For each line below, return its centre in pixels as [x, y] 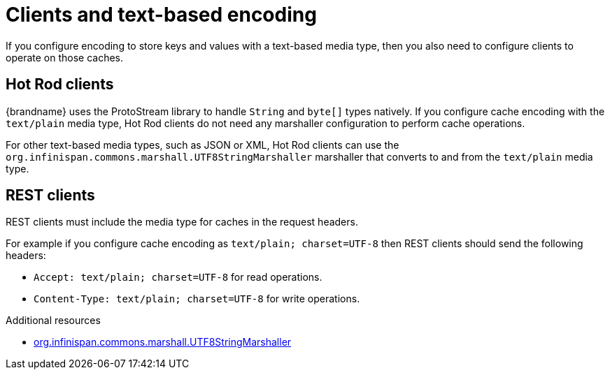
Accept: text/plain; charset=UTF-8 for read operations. [178, 277]
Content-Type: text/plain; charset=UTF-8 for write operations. [197, 299]
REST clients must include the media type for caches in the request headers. [182, 222]
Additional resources [53, 321]
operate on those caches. [65, 57]
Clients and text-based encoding [161, 15]
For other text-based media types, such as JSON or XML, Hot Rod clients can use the [203, 145]
